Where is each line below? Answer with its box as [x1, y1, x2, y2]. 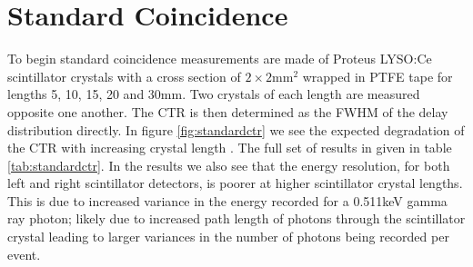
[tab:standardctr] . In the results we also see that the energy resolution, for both [7, 155, 450, 174]
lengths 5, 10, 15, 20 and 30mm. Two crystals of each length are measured [7, 84, 420, 104]
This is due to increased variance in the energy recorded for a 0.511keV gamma [7, 191, 448, 210]
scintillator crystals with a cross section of [7, 66, 241, 85]
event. [7, 244, 41, 263]
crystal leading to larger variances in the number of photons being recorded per [7, 227, 449, 246]
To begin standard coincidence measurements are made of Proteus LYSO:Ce [7, 49, 432, 68]
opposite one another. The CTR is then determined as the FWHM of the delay [7, 102, 448, 121]
